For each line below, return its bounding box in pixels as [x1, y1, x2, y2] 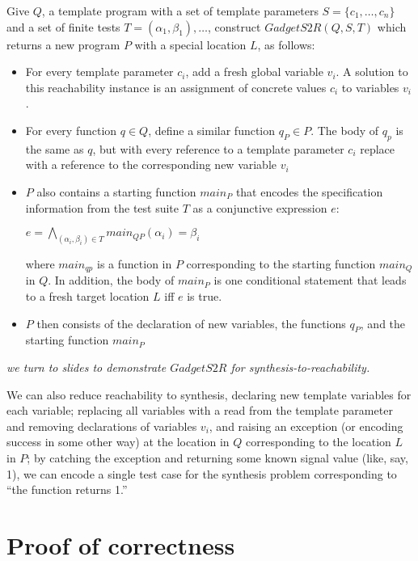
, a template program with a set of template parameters [41, 2, 319, 19]
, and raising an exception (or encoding [209, 417, 403, 434]
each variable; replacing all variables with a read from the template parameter [6, 402, 393, 419]
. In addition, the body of [48, 272, 175, 289]
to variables [341, 78, 399, 95]
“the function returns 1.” [6, 481, 128, 498]
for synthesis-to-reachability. [230, 359, 370, 376]
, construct [208, 18, 261, 35]
